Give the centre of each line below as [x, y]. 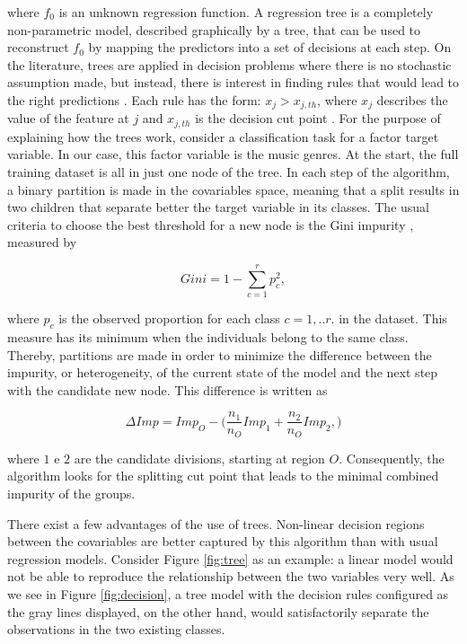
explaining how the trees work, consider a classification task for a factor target [223, 136]
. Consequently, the [392, 458]
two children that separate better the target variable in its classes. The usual [219, 207]
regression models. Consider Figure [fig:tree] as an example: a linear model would [230, 558]
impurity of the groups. [71, 494]
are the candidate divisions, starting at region [199, 458]
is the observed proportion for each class [169, 318]
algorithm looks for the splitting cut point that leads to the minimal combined [223, 476]
